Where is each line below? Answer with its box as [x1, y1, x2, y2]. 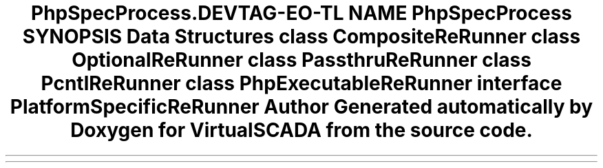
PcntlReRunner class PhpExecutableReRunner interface [41, 72, 562, 95]
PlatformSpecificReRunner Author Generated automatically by [10, 95, 593, 118]
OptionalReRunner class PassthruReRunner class [72, 48, 531, 72]
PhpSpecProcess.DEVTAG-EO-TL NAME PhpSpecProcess [30, 1, 572, 25]
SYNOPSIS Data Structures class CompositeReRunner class [22, 25, 581, 48]
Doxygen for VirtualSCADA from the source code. [70, 118, 533, 142]
